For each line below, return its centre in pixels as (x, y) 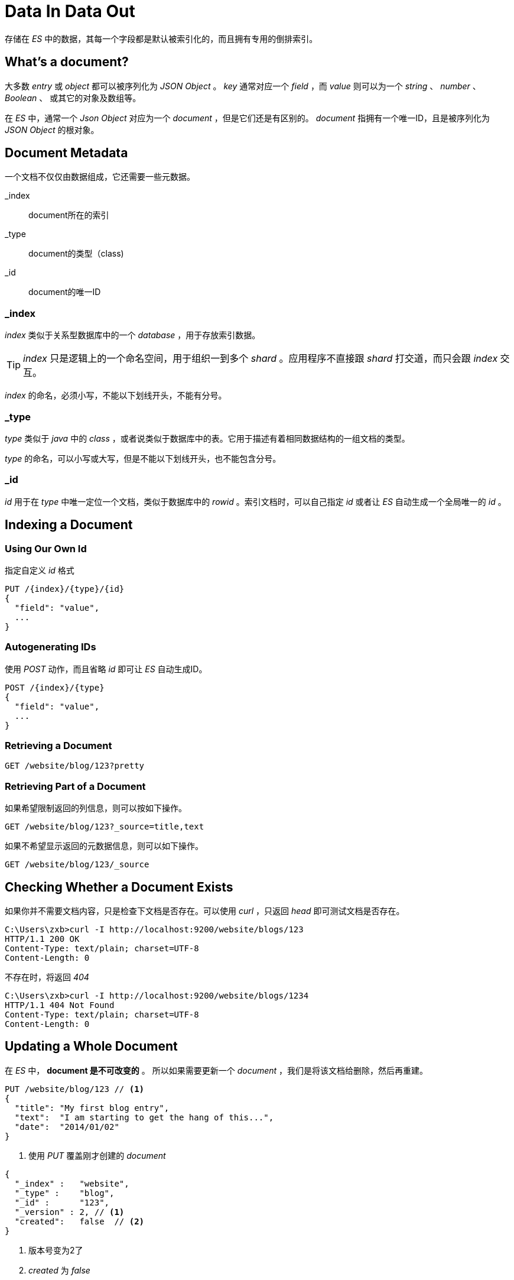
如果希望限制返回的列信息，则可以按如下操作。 (96, 808)
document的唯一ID (65, 292)
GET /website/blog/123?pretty (75, 766)
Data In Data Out (70, 11)
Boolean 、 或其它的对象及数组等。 (73, 98)
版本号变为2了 (56, 1250)
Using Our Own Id (46, 548)
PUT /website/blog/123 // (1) (75, 1089)
